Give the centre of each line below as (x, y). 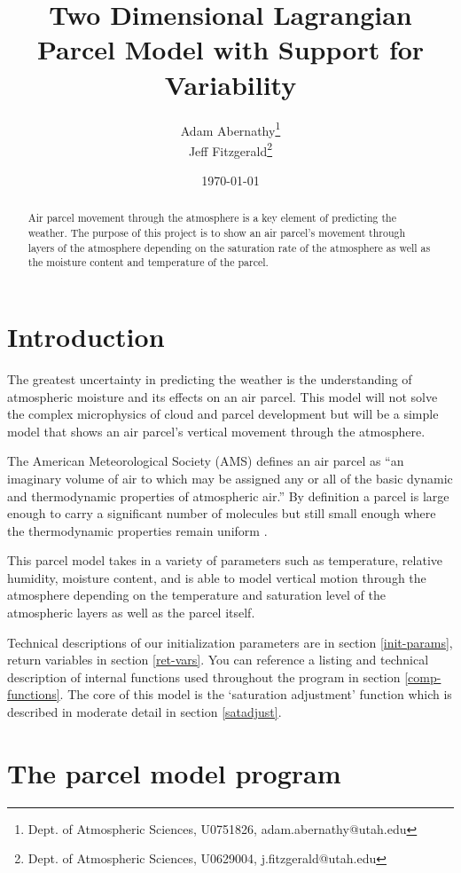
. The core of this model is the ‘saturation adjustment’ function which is (256, 694)
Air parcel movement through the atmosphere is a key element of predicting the (212, 218)
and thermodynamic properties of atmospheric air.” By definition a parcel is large (228, 495)
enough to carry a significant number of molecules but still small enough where (222, 513)
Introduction (86, 337)
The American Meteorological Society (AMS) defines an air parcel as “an (206, 461)
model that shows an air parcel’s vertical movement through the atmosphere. (216, 431)
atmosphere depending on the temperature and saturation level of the (196, 595)
